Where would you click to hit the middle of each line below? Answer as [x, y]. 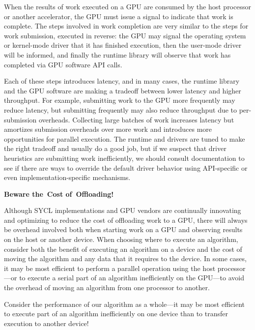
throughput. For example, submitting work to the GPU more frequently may [120, 100]
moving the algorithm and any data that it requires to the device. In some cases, [125, 258]
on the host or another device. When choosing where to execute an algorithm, [121, 239]
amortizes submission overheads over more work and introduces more [108, 129]
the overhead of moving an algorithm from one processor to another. [107, 287]
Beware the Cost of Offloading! [59, 194]
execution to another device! [46, 323]
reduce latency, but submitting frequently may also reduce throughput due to [121, 109]
